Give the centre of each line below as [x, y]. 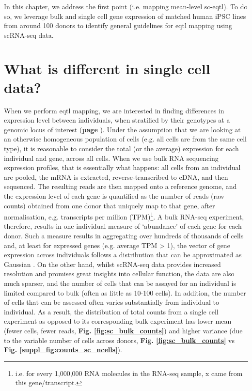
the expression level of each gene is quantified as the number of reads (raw [114, 196]
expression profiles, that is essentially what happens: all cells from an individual [122, 167]
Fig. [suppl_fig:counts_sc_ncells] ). [63, 350]
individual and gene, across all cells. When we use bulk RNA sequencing [111, 158]
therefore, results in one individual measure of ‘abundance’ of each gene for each [123, 226]
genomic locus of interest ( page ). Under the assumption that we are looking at [122, 129]
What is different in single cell [107, 68]
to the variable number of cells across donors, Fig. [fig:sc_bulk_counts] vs [119, 340]
